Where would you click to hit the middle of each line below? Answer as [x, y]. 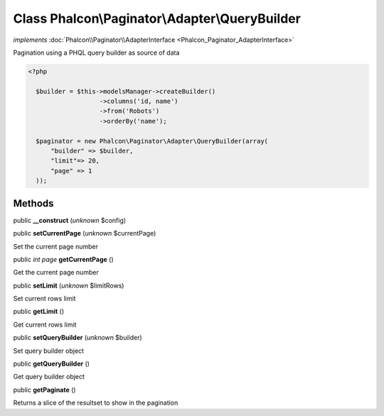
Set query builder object [49, 351]
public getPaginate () [44, 390]
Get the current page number [56, 273]
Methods [33, 203]
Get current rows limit [45, 324]
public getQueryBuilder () [52, 364]
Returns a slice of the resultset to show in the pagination [96, 403]
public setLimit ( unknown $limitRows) [69, 285]
